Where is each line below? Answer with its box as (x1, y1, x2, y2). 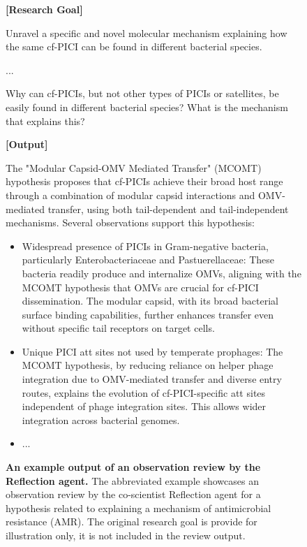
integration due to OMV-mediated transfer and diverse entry (22, 372, 282, 386)
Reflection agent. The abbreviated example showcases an (6, 473, 259, 488)
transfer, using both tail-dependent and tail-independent (47, 201, 289, 216)
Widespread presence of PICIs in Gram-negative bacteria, (22, 238, 269, 253)
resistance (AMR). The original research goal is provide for (6, 514, 257, 529)
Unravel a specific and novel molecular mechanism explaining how (6, 25, 287, 40)
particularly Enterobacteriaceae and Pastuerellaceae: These (22, 252, 275, 267)
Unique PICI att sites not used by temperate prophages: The (22, 344, 283, 358)
